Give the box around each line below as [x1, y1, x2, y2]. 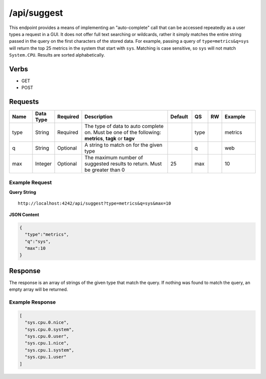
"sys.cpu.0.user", [25, 334, 69, 339]
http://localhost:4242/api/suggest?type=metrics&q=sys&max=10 [18, 201, 171, 206]
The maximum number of [84, 154, 143, 161]
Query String [9, 189, 36, 195]
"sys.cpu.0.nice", [25, 320, 69, 325]
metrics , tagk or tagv [84, 135, 135, 142]
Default [170, 113, 188, 120]
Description [84, 113, 113, 120]
